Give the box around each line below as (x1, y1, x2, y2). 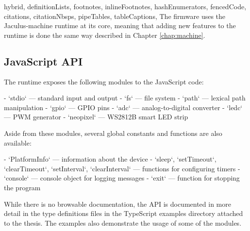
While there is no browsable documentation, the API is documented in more (4, 198, 231, 209)
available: (4, 137, 32, 148)
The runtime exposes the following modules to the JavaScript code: (4, 76, 204, 86)
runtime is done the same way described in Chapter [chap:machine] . (4, 30, 205, 40)
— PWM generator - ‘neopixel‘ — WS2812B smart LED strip (4, 112, 188, 122)
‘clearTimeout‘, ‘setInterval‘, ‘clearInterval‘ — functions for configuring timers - (4, 163, 240, 173)
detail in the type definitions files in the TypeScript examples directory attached (4, 208, 243, 218)
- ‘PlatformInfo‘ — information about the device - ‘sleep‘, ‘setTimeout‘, (4, 154, 217, 164)
